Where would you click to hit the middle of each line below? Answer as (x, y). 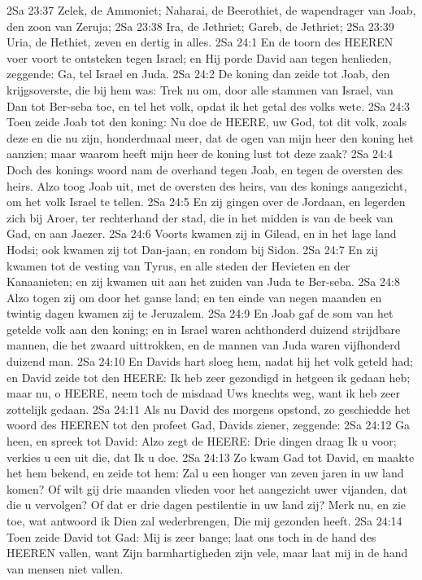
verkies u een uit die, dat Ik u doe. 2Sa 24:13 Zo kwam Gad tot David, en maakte (211, 457)
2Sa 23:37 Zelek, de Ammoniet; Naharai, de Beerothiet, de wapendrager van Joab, (211, 10)
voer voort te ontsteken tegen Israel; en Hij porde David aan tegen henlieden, (199, 57)
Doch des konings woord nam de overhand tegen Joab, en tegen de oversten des (205, 169)
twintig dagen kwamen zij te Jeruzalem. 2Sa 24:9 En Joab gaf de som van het (200, 313)
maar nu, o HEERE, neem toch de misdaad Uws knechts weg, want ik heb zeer (204, 393)
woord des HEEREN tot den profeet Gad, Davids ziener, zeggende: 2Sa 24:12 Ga (209, 425)
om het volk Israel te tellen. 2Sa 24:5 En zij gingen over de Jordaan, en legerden (206, 202)
